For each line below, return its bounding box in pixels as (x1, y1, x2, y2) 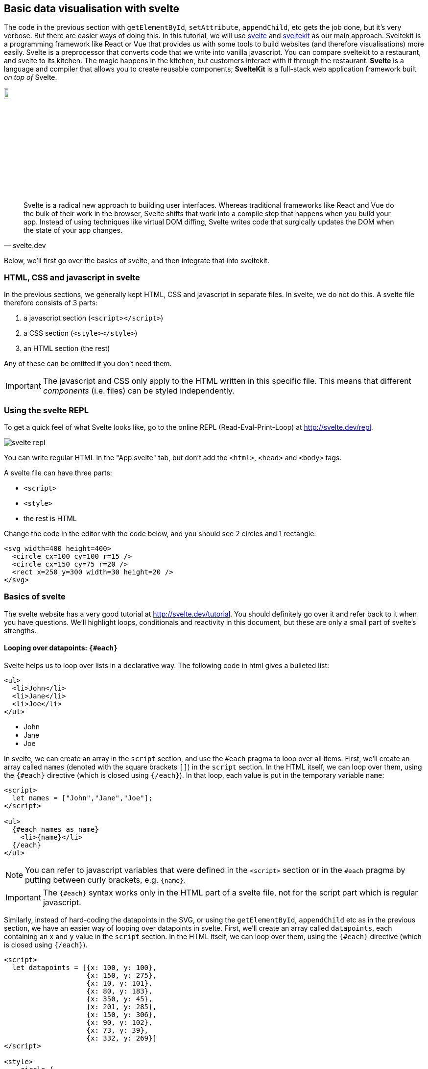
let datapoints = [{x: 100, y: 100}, (12, 964, 157, 972)
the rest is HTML (24, 514, 77, 523)
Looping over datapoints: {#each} (4, 644, 118, 652)
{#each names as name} (12, 825, 99, 834)
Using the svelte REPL (4, 405, 89, 415)
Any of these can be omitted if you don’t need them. (4, 359, 172, 368)
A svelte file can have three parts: (4, 469, 112, 477)
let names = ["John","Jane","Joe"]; (12, 794, 153, 802)
